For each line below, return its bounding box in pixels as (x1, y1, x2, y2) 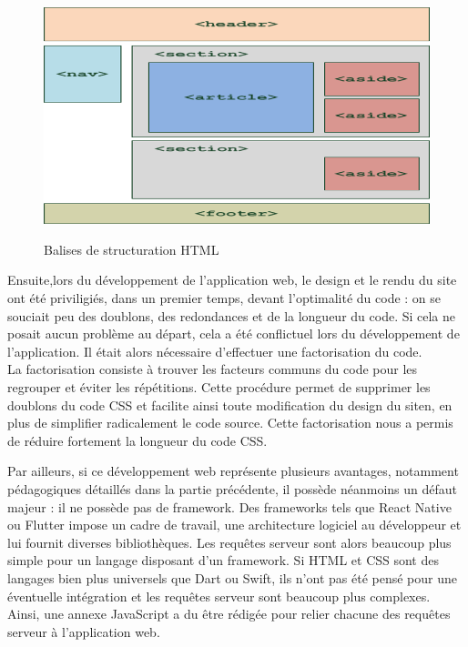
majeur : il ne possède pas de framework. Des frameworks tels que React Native (7, 497, 452, 516)
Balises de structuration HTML (44, 239, 219, 258)
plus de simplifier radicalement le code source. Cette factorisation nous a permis (7, 413, 453, 432)
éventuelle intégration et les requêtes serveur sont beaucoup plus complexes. (7, 586, 431, 605)
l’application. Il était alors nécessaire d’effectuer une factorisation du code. (7, 341, 422, 360)
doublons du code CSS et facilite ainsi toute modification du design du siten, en (7, 395, 453, 414)
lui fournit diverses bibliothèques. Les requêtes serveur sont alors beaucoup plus (7, 532, 452, 551)
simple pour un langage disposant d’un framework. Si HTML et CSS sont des (7, 551, 439, 570)
